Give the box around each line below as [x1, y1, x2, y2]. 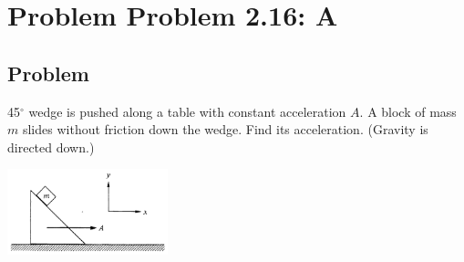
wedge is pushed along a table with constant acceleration [28, 101, 346, 121]
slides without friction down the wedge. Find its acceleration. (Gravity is [22, 120, 428, 139]
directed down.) [7, 137, 95, 156]
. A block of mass [359, 101, 457, 121]
